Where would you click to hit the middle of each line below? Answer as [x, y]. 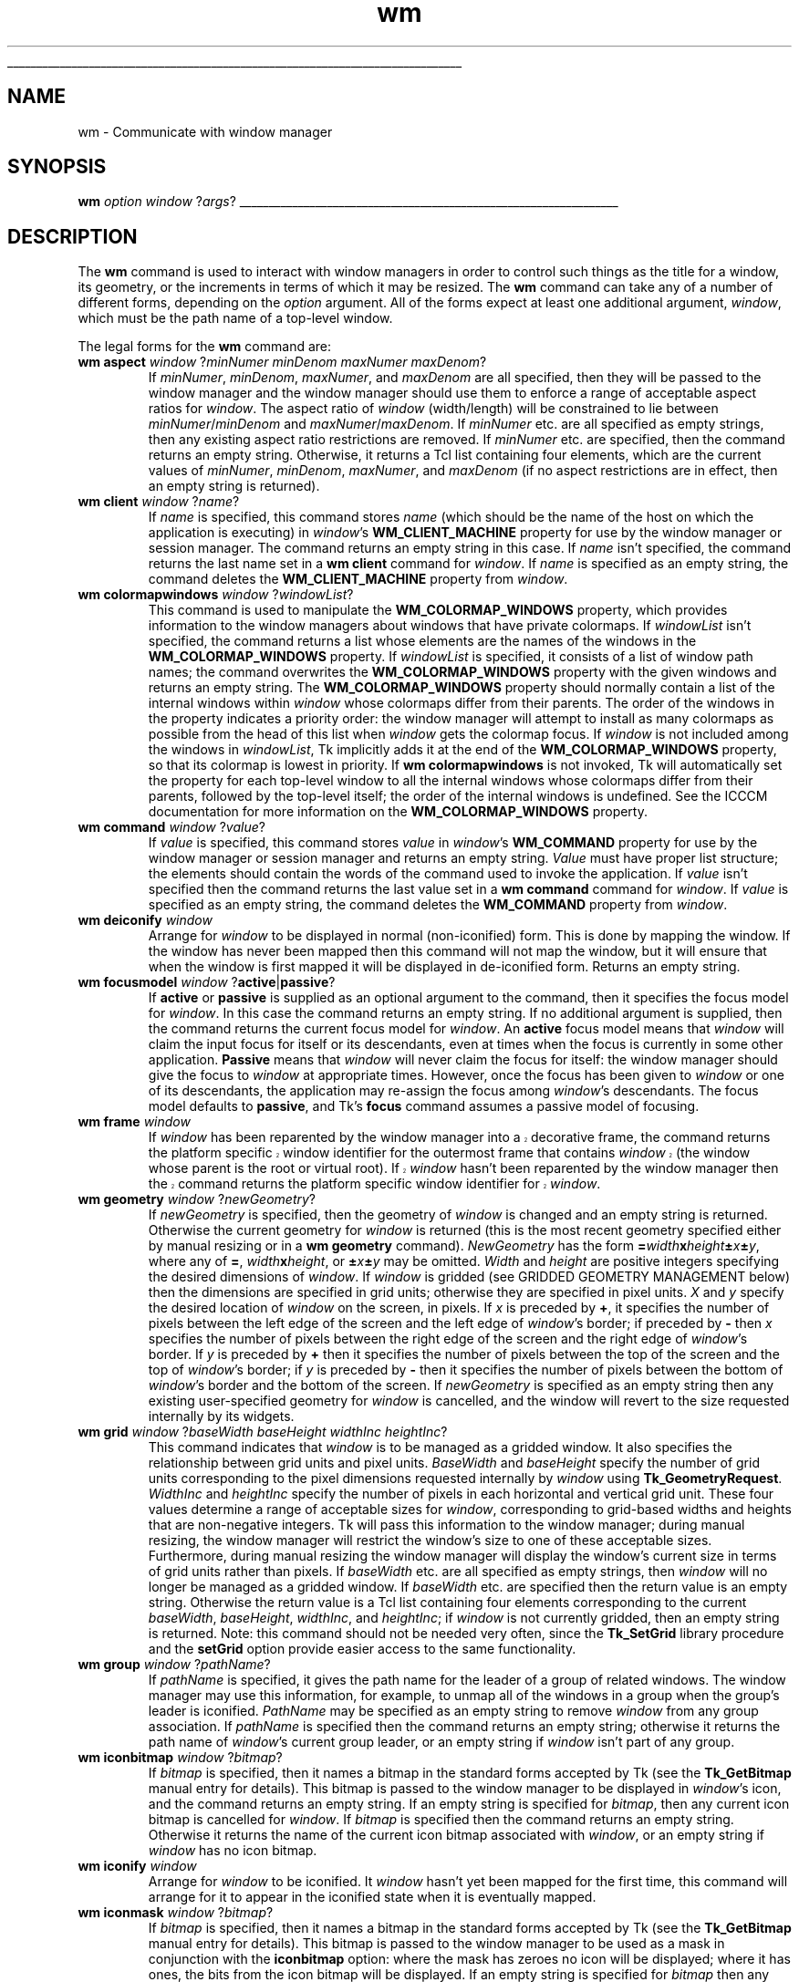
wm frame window [134, 1122]
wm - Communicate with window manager [205, 131]
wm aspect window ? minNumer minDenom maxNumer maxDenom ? [282, 362]
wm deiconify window [145, 920]
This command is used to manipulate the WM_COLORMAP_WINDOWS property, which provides [438, 610]
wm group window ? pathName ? [174, 1665]
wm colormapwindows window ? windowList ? [216, 595]
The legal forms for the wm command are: [205, 347]
